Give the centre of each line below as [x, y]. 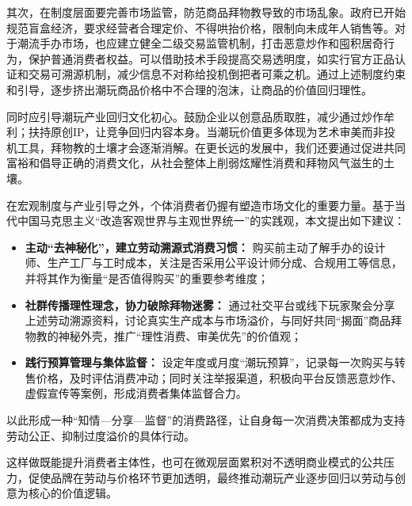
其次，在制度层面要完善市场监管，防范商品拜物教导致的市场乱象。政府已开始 [206, 12]
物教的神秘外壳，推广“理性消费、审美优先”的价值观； [164, 335]
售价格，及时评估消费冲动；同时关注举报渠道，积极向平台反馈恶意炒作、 [214, 377]
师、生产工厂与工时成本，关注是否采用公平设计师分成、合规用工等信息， [214, 263]
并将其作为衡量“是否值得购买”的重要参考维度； [147, 278]
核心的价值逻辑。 [72, 493]
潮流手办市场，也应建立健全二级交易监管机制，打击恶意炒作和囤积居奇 [200, 43]
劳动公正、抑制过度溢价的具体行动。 [101, 435]
